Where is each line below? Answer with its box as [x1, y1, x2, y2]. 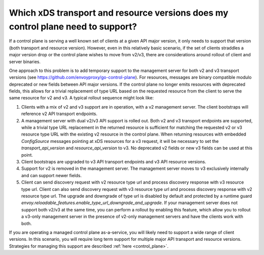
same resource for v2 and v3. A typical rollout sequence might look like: [9, 95, 154, 101]
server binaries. [9, 59, 41, 65]
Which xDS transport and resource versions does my [9, 7, 228, 18]
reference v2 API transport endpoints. [21, 111, 98, 117]
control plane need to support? [9, 21, 137, 32]
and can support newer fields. [21, 172, 82, 178]
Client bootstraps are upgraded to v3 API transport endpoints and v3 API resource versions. [21, 159, 206, 164]
